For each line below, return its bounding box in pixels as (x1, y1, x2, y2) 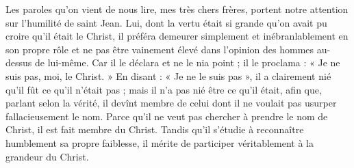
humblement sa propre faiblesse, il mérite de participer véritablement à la (5, 135, 314, 150)
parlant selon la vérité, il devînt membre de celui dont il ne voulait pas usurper (5, 96, 337, 110)
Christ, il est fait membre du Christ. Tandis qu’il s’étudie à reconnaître (5, 122, 304, 137)
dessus (5, 55, 32, 70)
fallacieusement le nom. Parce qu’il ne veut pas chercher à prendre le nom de (5, 109, 328, 123)
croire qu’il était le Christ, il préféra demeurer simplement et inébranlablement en (5, 29, 349, 43)
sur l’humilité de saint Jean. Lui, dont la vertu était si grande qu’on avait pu (5, 15, 327, 29)
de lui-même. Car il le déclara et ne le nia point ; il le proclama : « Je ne (34, 55, 340, 70)
